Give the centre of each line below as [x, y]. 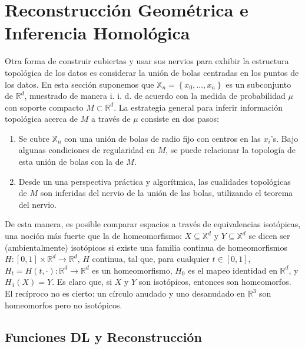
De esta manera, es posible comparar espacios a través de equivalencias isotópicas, [153, 224]
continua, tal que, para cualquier [151, 259]
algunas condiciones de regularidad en [87, 150]
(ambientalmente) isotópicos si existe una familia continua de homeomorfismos [146, 247]
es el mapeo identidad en [233, 270]
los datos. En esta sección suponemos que [79, 84]
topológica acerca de [42, 119]
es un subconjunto [258, 84]
